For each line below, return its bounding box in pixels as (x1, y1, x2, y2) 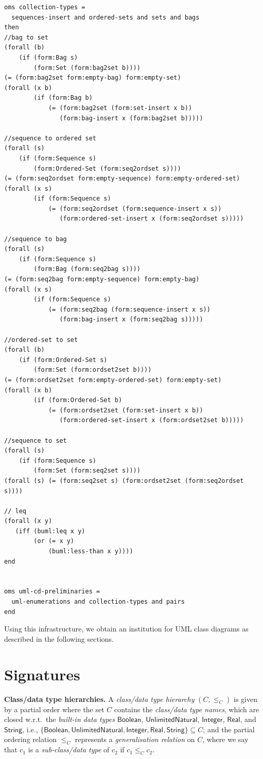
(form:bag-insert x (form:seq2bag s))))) (59, 316, 203, 323)
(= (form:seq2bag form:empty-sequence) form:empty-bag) (4, 276, 200, 283)
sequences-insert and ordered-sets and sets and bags (11, 13, 200, 21)
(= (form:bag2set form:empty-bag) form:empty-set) (4, 74, 181, 82)
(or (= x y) (33, 537, 75, 545)
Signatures (4, 663, 80, 684)
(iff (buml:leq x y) (15, 527, 85, 535)
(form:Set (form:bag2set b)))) (33, 64, 141, 71)
